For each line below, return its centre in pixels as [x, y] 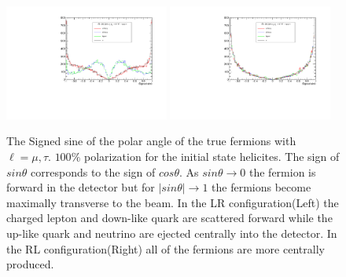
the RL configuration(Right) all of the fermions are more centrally [166, 248]
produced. [30, 264]
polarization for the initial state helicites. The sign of [212, 157]
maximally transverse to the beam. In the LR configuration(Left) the [173, 202]
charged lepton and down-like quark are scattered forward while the [169, 218]
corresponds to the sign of [93, 171]
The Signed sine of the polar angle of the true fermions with [151, 141]
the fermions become [261, 187]
